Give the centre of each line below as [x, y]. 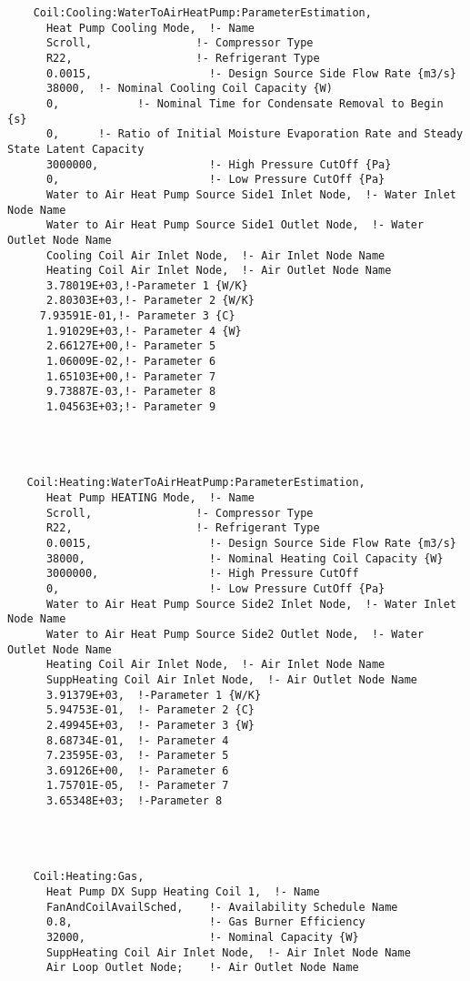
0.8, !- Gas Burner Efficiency [205, 922]
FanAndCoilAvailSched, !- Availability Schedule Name [222, 907]
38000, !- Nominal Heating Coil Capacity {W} [245, 558]
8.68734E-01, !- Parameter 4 [137, 740]
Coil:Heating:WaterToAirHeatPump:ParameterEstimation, [196, 483]
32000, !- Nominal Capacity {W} [202, 938]
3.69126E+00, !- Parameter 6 [137, 770]
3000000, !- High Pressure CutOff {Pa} [219, 164]
